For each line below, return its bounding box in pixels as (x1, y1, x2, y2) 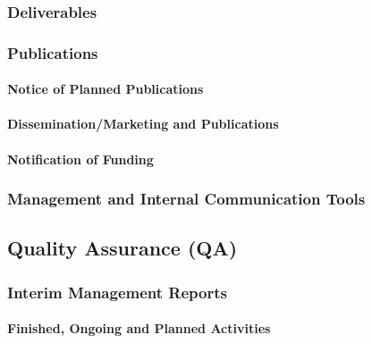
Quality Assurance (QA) (7, 234, 238, 262)
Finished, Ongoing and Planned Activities (7, 319, 271, 338)
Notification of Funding (7, 149, 154, 168)
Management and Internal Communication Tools (7, 188, 366, 210)
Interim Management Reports (7, 280, 227, 303)
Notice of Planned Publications (7, 79, 204, 98)
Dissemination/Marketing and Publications (7, 114, 279, 133)
